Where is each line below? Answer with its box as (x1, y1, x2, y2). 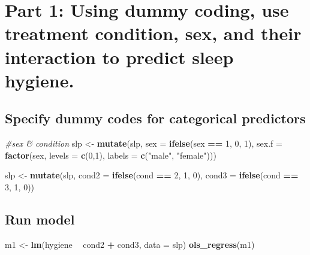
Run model (5, 210, 75, 228)
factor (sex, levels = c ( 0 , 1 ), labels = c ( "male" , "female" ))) (5, 148, 216, 161)
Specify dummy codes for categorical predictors (5, 109, 306, 127)
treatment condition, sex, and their (5, 21, 302, 45)
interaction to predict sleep (5, 44, 234, 69)
